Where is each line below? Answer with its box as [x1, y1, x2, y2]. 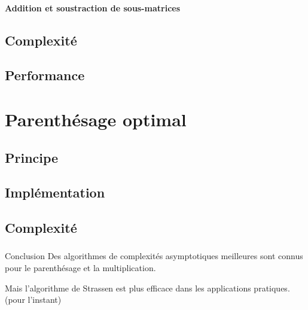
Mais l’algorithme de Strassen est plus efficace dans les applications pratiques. [5, 281, 290, 294]
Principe [5, 148, 59, 166]
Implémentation [5, 183, 105, 202]
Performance [5, 66, 85, 84]
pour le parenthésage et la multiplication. [5, 261, 156, 273]
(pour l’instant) [5, 293, 62, 306]
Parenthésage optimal [5, 107, 187, 131]
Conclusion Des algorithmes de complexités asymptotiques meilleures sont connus [5, 250, 303, 262]
